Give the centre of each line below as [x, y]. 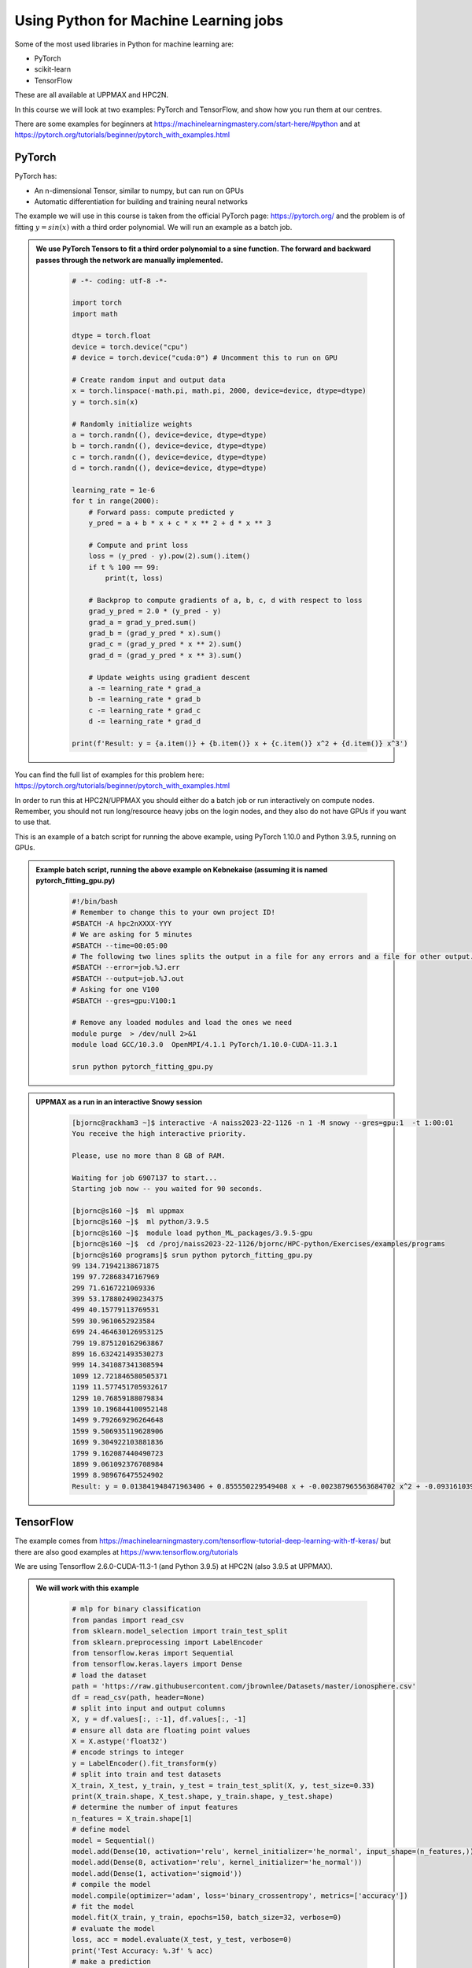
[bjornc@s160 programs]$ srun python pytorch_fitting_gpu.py [192, 1255]
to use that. [33, 822]
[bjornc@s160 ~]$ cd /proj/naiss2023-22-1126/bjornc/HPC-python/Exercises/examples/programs [259, 1244]
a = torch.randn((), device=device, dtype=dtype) [170, 435]
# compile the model [111, 1885]
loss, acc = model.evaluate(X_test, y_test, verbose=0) [182, 1940]
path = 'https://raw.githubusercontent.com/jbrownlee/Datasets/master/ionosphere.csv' [244, 1686]
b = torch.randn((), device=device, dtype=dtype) [170, 446]
